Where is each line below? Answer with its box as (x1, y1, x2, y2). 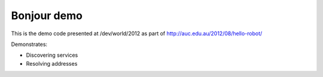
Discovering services (26, 51, 78, 59)
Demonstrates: (11, 41, 48, 48)
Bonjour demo (11, 9, 83, 22)
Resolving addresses (26, 60, 78, 67)
